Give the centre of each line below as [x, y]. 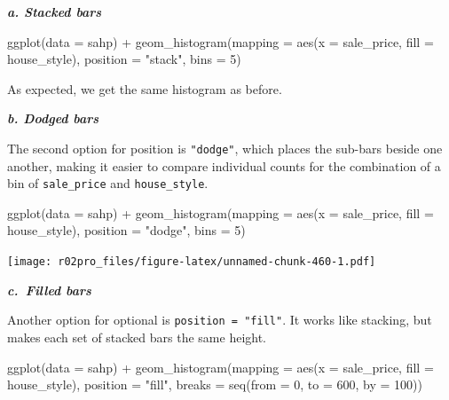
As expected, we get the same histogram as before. [145, 88]
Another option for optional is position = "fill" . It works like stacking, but [220, 320]
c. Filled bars [49, 290]
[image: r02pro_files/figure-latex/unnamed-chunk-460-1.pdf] [192, 262]
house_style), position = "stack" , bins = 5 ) [124, 59]
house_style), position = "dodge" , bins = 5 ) [126, 230]
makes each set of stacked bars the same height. [137, 337]
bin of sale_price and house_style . [108, 183]
